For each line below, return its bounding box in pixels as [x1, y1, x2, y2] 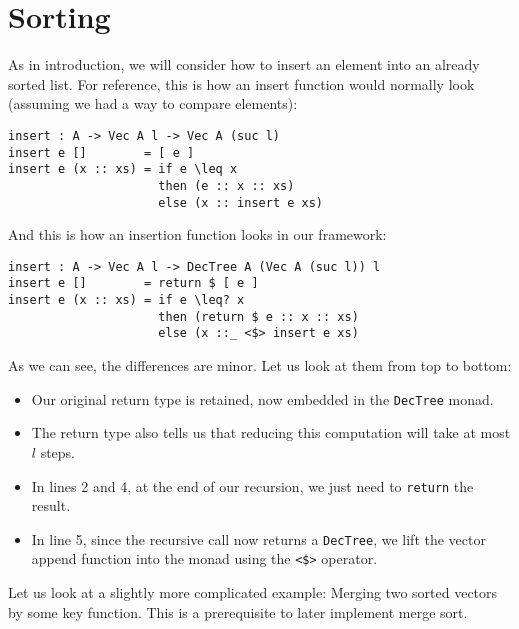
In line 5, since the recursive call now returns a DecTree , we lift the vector [31, 528, 486, 549]
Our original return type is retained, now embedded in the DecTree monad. [31, 388, 494, 409]
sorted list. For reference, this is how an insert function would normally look [8, 73, 475, 94]
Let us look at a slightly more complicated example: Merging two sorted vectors [8, 582, 498, 603]
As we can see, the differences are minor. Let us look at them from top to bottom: [8, 355, 512, 376]
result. [31, 495, 71, 516]
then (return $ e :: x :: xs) [158, 309, 359, 324]
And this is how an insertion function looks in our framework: [8, 224, 387, 245]
